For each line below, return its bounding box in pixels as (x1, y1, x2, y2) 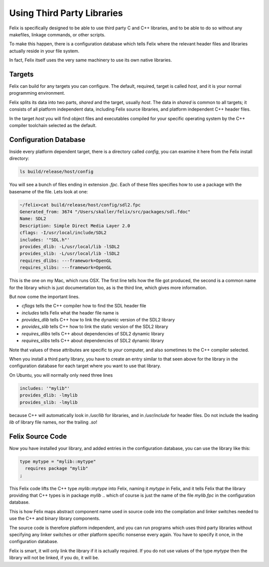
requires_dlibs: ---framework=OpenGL (19, 258, 112, 264)
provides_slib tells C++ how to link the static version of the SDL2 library (21, 324, 168, 330)
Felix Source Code (9, 432, 67, 440)
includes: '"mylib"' (19, 385, 70, 391)
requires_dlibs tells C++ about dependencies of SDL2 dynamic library (21, 330, 164, 336)
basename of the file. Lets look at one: (9, 188, 88, 194)
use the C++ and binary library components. (9, 516, 101, 522)
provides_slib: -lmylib (19, 399, 78, 405)
